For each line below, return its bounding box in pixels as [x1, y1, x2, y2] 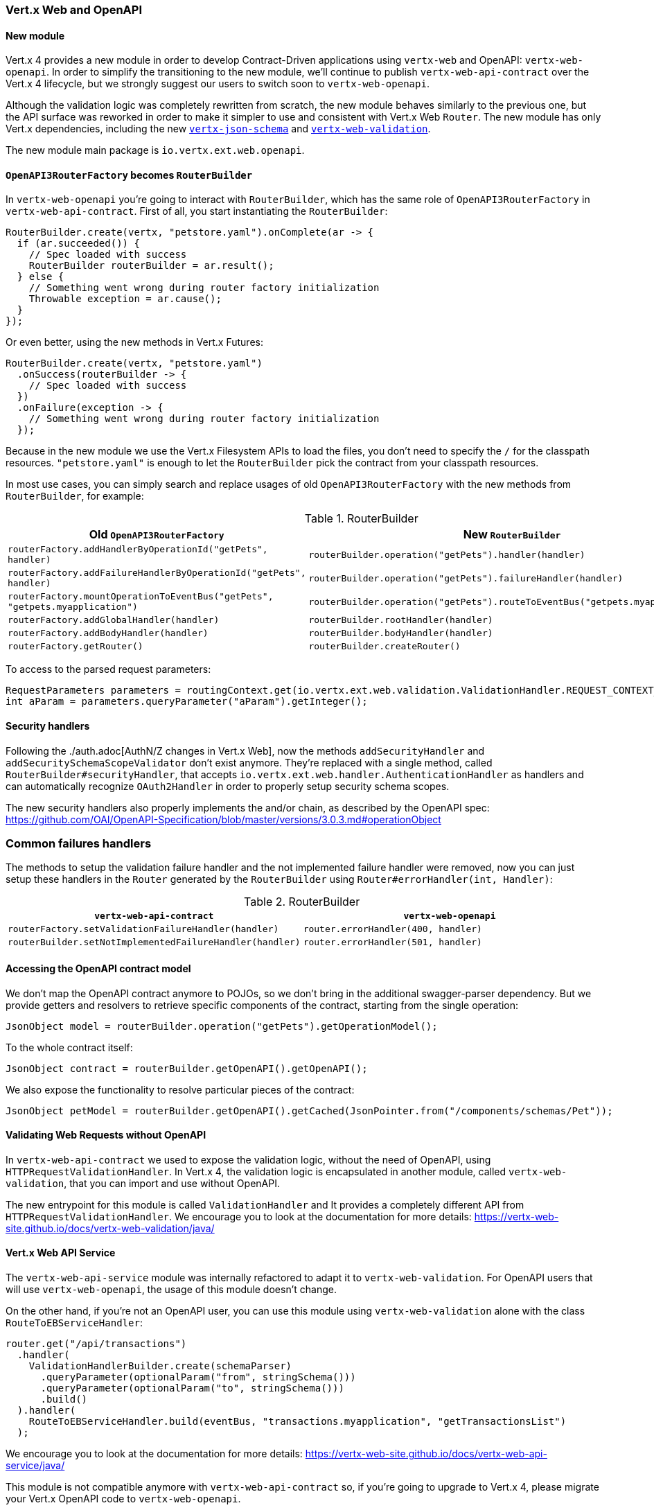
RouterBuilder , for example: [6, 490, 144, 502]
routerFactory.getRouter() [8, 641, 143, 652]
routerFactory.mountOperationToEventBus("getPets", [8, 591, 274, 602]
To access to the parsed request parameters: [6, 663, 211, 676]
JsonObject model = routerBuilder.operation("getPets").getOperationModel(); [6, 1020, 438, 1032]
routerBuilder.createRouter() [308, 641, 461, 652]
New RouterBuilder [463, 527, 561, 542]
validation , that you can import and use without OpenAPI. [6, 1177, 280, 1189]
